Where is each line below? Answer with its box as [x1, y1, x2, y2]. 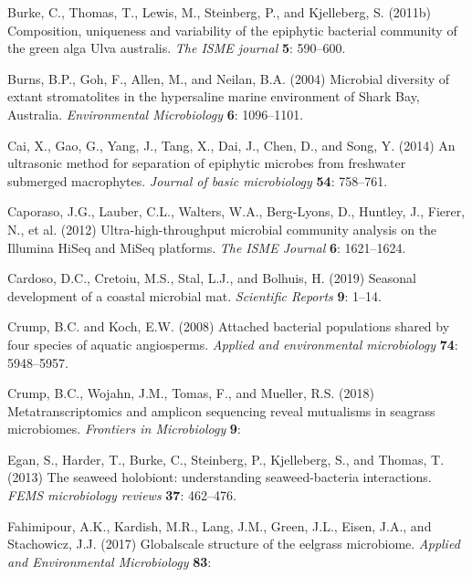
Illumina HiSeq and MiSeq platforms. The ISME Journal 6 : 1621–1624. [7, 237, 406, 257]
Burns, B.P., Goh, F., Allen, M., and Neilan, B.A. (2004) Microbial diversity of [7, 68, 450, 88]
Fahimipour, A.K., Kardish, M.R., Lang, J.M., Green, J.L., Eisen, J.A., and [7, 516, 432, 535]
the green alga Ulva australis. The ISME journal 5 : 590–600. [7, 38, 346, 58]
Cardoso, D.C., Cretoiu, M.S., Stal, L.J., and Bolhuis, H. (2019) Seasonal [7, 268, 416, 288]
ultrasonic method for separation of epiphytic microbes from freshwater [7, 153, 406, 173]
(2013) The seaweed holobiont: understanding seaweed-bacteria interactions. [7, 467, 432, 487]
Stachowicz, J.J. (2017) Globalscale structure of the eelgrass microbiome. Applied [7, 534, 460, 553]
